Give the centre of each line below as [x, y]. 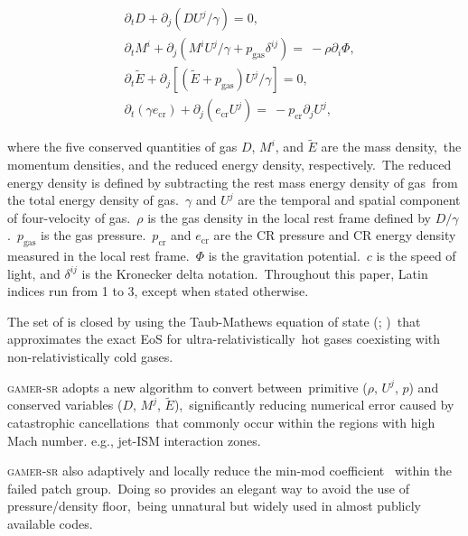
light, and [34, 273]
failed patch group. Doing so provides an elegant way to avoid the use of [209, 488]
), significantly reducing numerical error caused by [314, 405]
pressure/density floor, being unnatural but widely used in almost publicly [214, 506]
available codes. [50, 524]
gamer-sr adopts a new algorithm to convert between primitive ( [187, 387]
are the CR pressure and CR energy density [335, 235]
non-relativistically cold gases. [90, 357]
